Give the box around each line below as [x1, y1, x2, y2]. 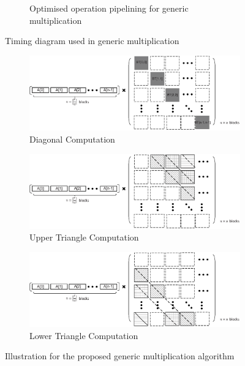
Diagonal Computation [29, 132, 115, 145]
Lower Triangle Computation [29, 329, 138, 342]
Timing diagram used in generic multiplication [5, 34, 179, 47]
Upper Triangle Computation [29, 231, 139, 244]
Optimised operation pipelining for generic [29, 2, 189, 14]
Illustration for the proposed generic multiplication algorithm [5, 349, 235, 362]
